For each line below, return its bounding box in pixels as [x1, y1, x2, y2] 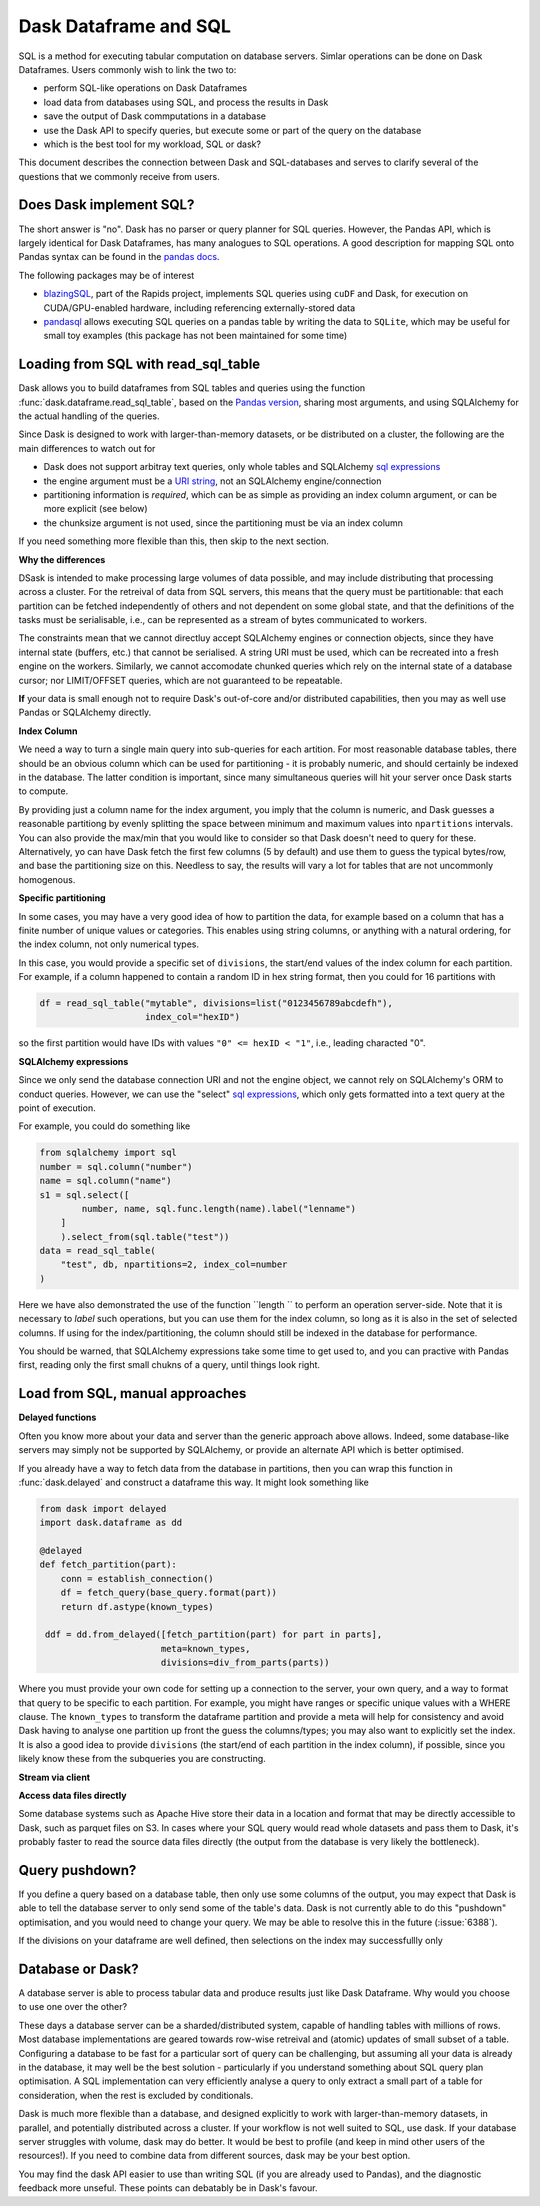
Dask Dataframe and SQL [18, 15, 232, 37]
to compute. [18, 785, 69, 797]
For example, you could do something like [18, 1120, 191, 1132]
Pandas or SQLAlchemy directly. [18, 706, 152, 719]
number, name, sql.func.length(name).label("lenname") [81, 1203, 357, 1214]
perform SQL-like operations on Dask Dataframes [43, 82, 248, 94]
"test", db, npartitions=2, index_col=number [60, 1259, 288, 1270]
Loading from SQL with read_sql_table [18, 356, 261, 373]
